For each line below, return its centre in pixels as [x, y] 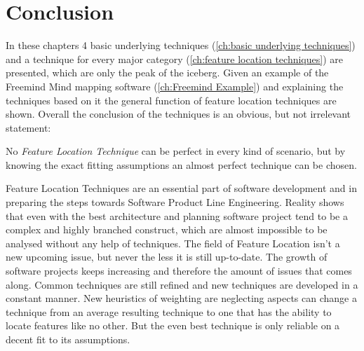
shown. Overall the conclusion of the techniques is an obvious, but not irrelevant [178, 114]
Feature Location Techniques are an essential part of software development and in [181, 188]
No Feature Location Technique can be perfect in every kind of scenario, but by [176, 151]
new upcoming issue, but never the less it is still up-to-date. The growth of [167, 257]
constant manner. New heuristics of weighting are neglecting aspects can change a [181, 298]
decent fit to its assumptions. [68, 339]
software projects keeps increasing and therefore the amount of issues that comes [179, 271]
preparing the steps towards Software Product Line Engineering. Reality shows [175, 202]
